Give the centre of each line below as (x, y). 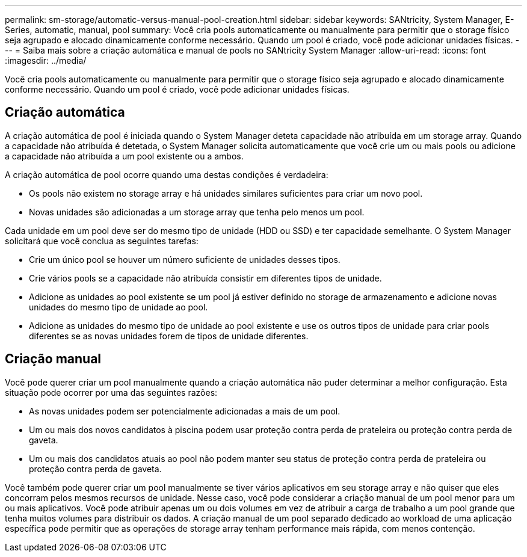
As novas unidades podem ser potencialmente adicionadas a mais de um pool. (185, 411)
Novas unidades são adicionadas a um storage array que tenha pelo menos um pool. (197, 212)
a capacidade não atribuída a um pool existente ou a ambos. (124, 156)
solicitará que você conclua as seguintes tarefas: (102, 241)
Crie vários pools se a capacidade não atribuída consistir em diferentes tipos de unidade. (205, 278)
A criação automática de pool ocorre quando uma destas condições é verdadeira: (167, 174)
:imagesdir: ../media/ (46, 60)
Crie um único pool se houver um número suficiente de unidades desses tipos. (185, 259)
